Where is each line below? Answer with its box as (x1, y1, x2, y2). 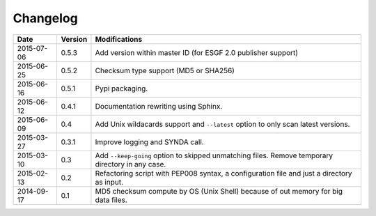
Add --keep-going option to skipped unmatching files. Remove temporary (95, 151, 334, 160)
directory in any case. (95, 159, 166, 169)
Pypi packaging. (95, 84, 148, 93)
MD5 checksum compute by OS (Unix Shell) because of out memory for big (95, 186, 343, 196)
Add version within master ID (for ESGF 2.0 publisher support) (95, 47, 299, 57)
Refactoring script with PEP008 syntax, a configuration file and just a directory (95, 168, 352, 178)
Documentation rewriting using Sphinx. (95, 101, 223, 111)
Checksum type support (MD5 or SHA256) (95, 65, 235, 75)
